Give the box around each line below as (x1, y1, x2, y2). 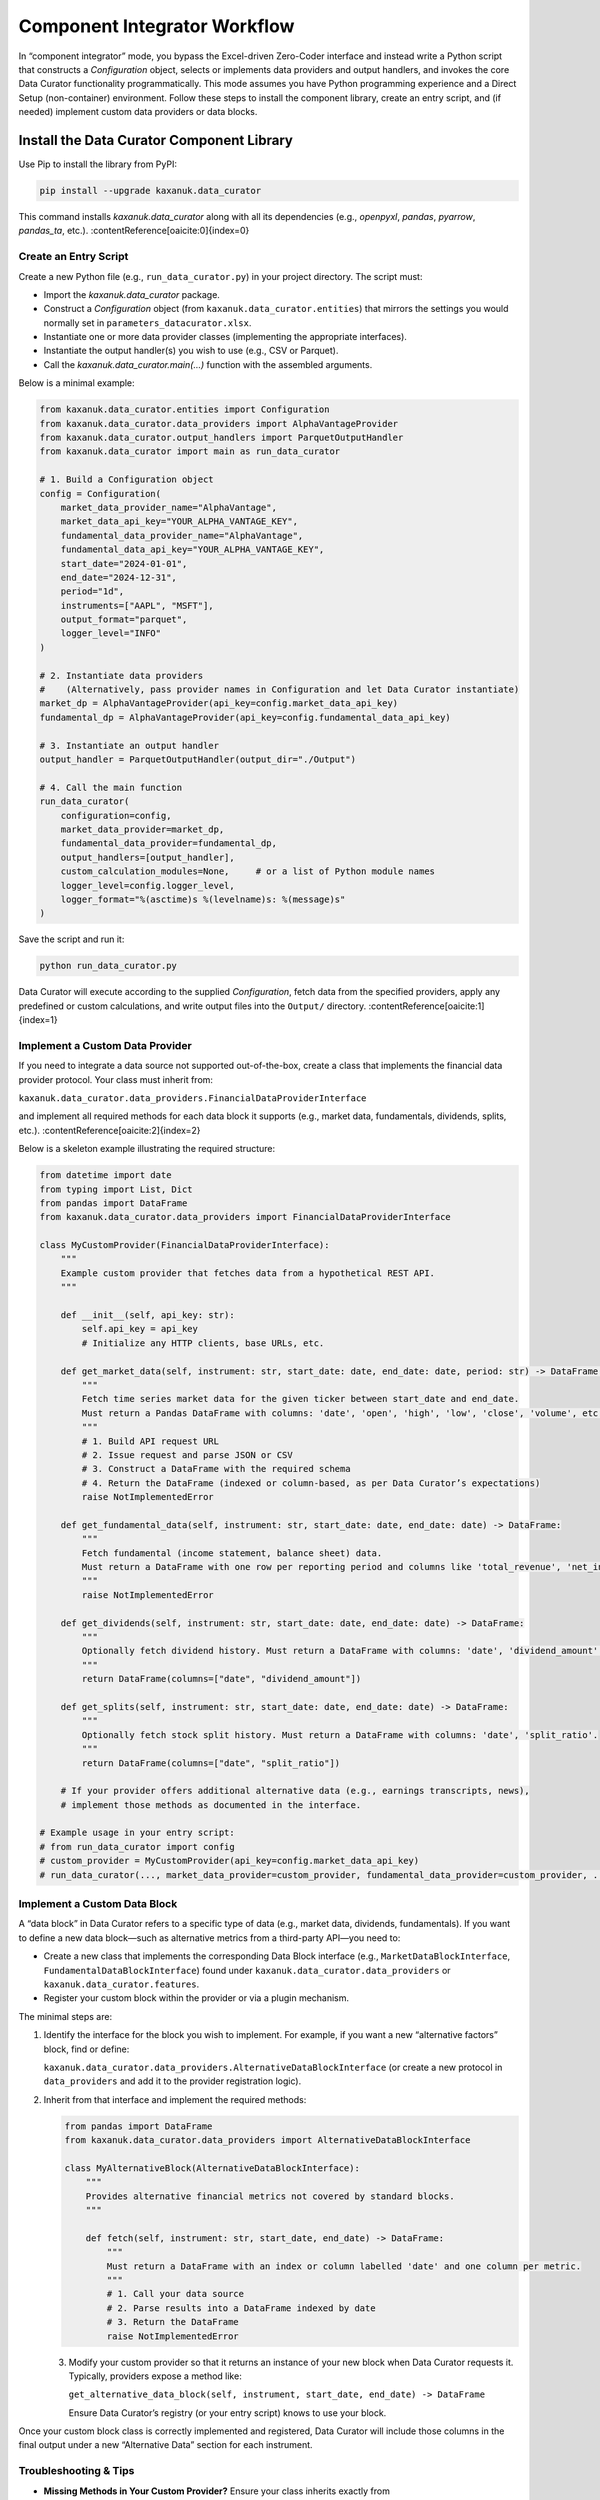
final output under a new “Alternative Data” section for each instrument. (18, 2439, 314, 2451)
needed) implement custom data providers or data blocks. (18, 106, 258, 118)
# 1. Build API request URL (81, 1435, 220, 1447)
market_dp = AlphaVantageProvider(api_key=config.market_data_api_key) (39, 698, 399, 709)
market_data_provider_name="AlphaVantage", (60, 501, 277, 513)
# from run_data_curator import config (39, 1841, 235, 1852)
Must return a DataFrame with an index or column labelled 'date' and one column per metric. (106, 2260, 582, 2272)
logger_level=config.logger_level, (60, 880, 235, 891)
